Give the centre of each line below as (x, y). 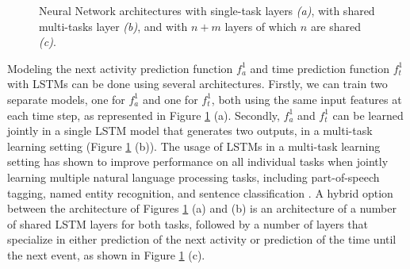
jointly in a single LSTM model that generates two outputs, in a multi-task (190, 131)
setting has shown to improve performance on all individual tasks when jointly (198, 161)
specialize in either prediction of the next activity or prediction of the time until (202, 239)
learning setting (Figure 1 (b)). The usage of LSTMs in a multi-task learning (194, 146)
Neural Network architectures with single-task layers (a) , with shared (207, 10)
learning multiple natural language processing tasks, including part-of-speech (194, 177)
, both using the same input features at (307, 99)
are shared (336, 26)
